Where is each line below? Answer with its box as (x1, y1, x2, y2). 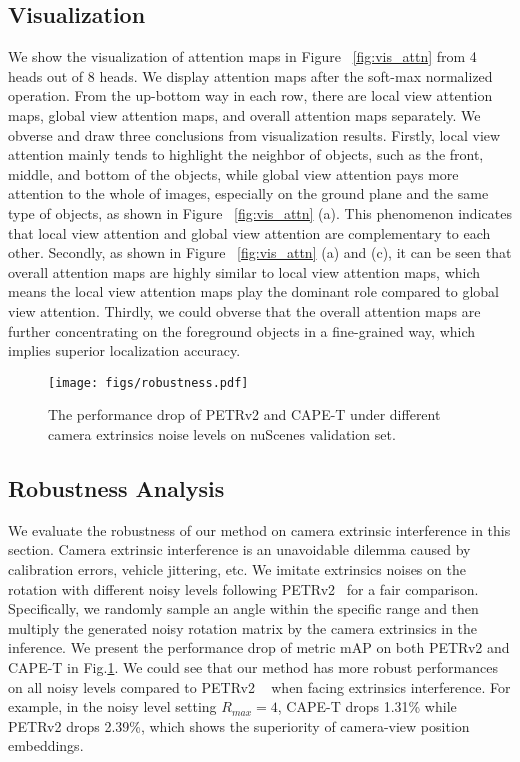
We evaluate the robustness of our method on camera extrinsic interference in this (8, 519, 511, 540)
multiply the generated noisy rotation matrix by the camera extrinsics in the (8, 617, 478, 638)
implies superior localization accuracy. (8, 340, 241, 361)
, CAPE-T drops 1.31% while (277, 696, 457, 717)
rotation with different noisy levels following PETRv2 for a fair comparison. (8, 578, 479, 599)
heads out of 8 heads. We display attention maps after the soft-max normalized (8, 65, 493, 86)
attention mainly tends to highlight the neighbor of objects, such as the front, (8, 144, 484, 165)
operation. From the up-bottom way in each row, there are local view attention (8, 85, 493, 106)
